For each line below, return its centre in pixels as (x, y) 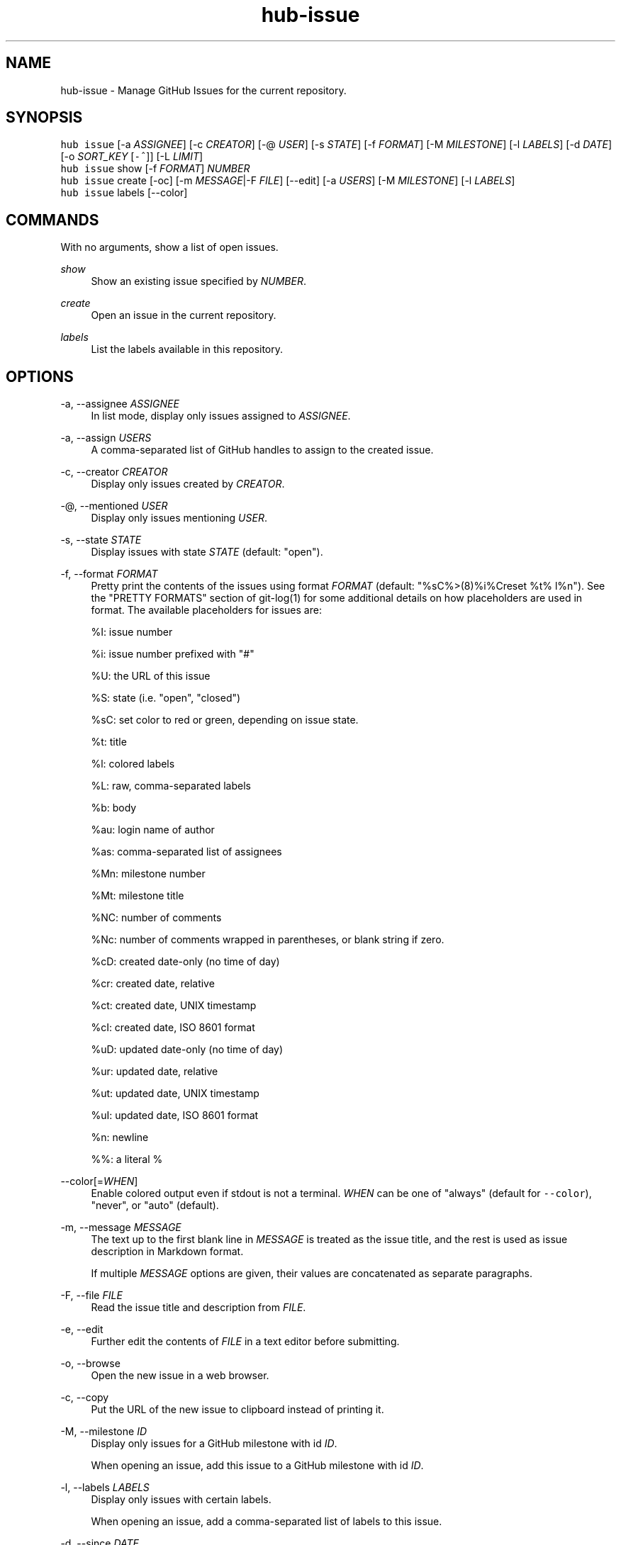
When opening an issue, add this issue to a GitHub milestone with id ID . (257, 1466)
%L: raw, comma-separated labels (171, 786)
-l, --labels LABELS (105, 1488)
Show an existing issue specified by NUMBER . (198, 281)
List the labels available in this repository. (187, 349)
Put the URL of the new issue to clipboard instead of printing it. (237, 1410)
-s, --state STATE (101, 540)
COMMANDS (52, 220)
